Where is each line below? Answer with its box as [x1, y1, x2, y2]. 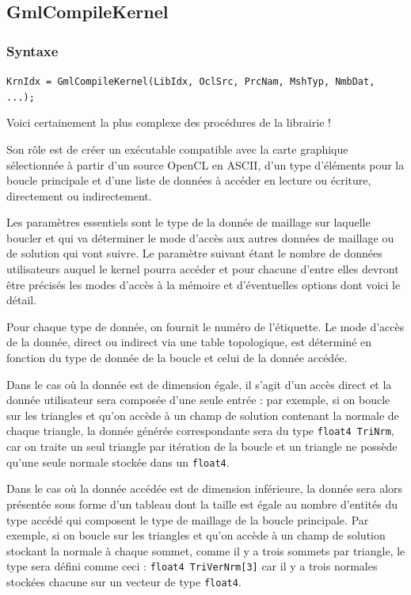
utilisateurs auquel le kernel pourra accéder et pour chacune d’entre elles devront [6, 261, 399, 277]
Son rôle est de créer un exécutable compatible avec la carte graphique [6, 140, 348, 157]
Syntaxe [6, 40, 59, 60]
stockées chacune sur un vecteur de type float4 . [6, 573, 242, 589]
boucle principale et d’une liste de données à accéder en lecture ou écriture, [6, 172, 371, 189]
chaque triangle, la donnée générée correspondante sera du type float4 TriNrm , [6, 422, 394, 439]
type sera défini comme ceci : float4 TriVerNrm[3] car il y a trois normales [6, 558, 378, 574]
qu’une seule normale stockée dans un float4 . [6, 453, 230, 470]
